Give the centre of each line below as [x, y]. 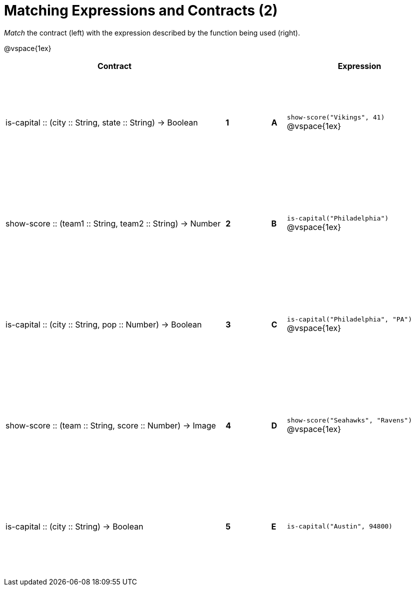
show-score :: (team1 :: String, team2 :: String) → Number [113, 223]
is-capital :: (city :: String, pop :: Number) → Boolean [104, 324]
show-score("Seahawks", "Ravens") [350, 420]
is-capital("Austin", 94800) [340, 526]
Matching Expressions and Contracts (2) [141, 10]
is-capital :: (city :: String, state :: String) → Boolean [102, 122]
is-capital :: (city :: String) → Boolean [74, 526]
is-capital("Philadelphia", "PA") [350, 319]
